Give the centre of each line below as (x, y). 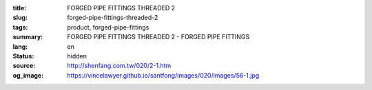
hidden (77, 56)
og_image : (28, 75)
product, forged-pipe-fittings (108, 27)
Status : (23, 56)
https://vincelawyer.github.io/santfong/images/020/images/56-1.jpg (163, 75)
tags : (20, 27)
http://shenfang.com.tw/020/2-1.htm (119, 66)
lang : (20, 46)
